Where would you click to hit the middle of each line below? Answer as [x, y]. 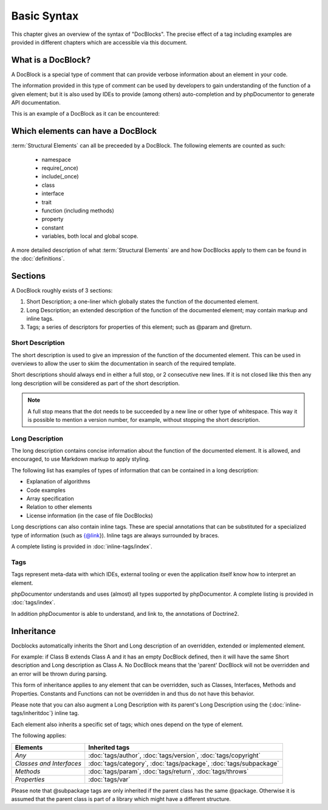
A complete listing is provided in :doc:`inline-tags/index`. [82, 546]
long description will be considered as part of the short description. [96, 383]
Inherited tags [109, 747]
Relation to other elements [59, 507]
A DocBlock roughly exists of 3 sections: [62, 290]
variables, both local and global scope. [90, 236]
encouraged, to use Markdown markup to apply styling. [80, 459]
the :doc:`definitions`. [38, 258]
